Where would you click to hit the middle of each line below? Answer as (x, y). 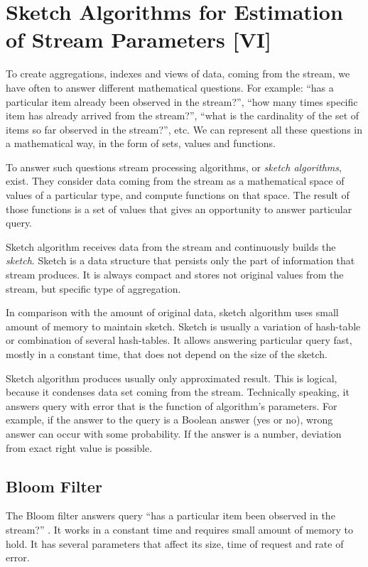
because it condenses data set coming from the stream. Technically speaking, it (178, 392)
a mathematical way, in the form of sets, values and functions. (141, 143)
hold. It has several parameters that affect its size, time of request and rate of (175, 543)
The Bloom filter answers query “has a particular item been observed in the (171, 515)
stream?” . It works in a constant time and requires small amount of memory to (179, 529)
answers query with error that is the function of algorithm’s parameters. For (172, 405)
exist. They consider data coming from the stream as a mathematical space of (175, 181)
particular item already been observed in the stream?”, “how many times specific (182, 101)
